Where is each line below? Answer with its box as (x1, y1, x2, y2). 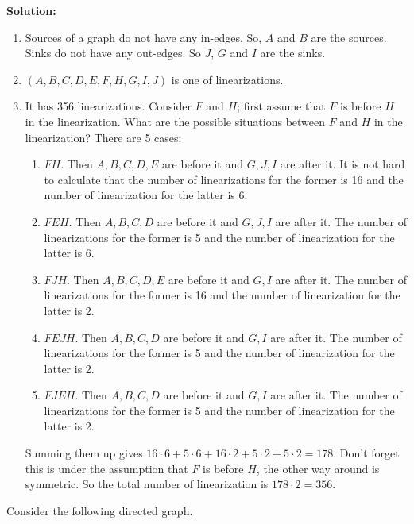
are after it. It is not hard (280, 156, 405, 172)
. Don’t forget (333, 445, 400, 461)
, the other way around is (256, 460, 380, 476)
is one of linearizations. (171, 71, 284, 87)
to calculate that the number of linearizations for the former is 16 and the (44, 171, 404, 187)
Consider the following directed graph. (6, 502, 193, 518)
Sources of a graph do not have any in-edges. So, (25, 29, 262, 45)
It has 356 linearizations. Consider (25, 98, 192, 114)
